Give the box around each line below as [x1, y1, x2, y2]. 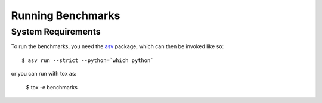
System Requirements [11, 26, 101, 37]
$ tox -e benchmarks [26, 83, 78, 90]
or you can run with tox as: [11, 70, 77, 77]
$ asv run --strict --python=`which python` [21, 57, 154, 64]
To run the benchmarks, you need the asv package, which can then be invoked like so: [11, 43, 224, 50]
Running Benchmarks [11, 9, 120, 22]
